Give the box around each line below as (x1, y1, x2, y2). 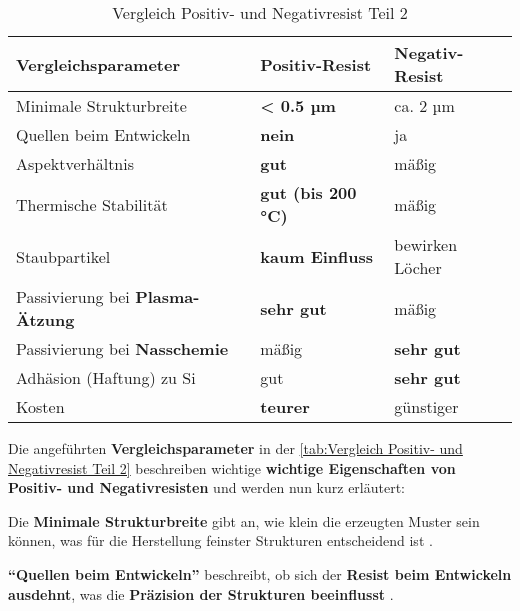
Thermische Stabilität (16, 192, 168, 216)
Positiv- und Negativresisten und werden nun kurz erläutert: (8, 477, 406, 498)
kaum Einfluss (260, 244, 374, 268)
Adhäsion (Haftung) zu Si (16, 366, 196, 389)
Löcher (394, 256, 442, 279)
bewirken (394, 233, 458, 256)
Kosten (16, 395, 65, 418)
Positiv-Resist (260, 52, 372, 76)
